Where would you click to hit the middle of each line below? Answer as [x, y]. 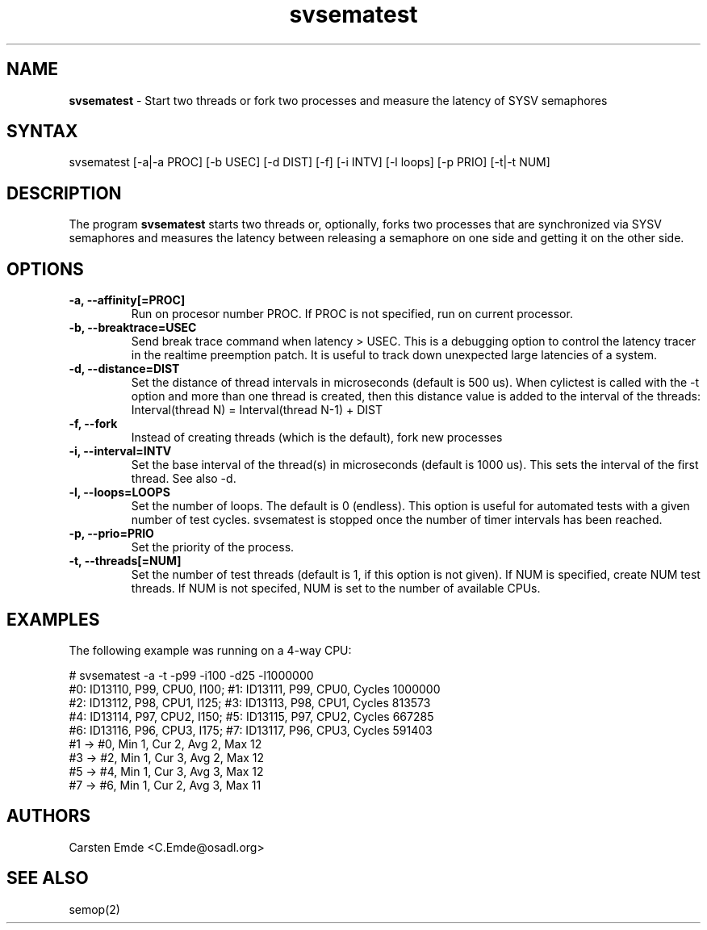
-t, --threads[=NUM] [125, 561]
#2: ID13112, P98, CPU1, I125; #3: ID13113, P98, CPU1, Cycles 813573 [250, 702]
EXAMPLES [53, 619]
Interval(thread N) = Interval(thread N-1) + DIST [257, 410]
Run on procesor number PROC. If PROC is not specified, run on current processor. [352, 314]
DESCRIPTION [64, 193]
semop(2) [94, 909]
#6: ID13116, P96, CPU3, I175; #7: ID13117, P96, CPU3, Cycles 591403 [251, 730]
